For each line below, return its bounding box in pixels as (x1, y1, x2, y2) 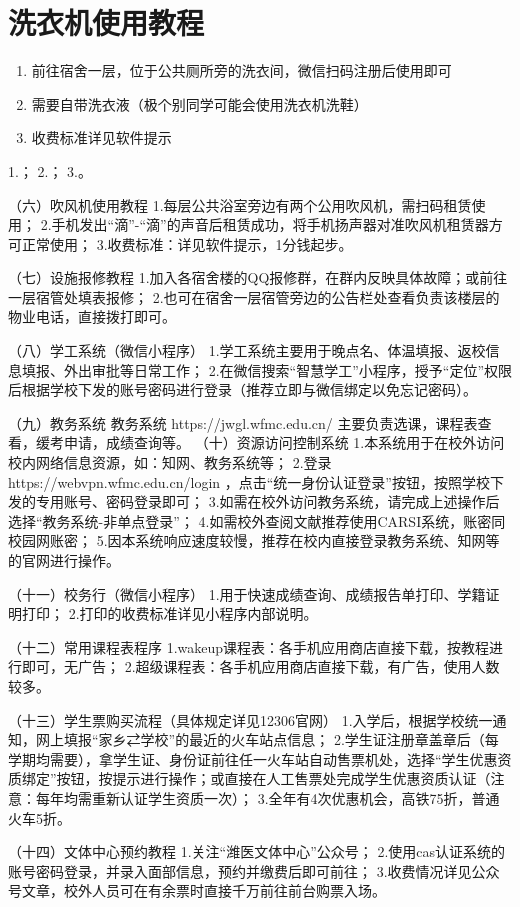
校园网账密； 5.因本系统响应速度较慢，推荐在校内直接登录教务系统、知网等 (8, 530, 500, 551)
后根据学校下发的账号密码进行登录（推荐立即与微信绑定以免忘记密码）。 (8, 379, 477, 400)
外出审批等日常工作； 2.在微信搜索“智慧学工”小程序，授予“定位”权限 (63, 359, 512, 380)
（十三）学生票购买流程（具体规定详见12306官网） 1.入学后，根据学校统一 (8, 709, 493, 730)
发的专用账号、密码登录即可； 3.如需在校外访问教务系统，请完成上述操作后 (8, 491, 500, 512)
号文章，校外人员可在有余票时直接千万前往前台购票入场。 (8, 880, 386, 901)
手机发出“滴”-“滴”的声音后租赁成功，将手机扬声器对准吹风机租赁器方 (51, 214, 503, 235)
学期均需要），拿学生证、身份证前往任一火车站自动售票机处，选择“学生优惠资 (8, 748, 512, 769)
